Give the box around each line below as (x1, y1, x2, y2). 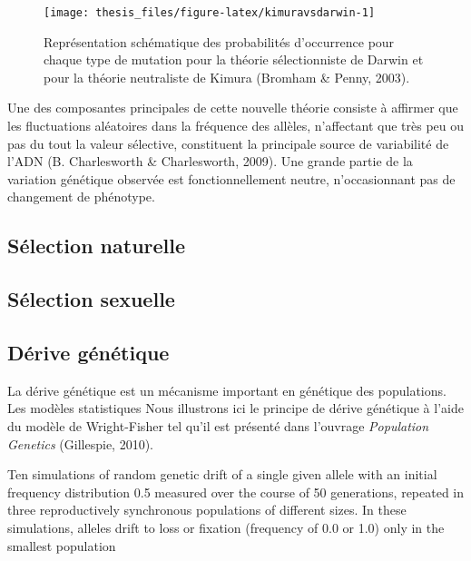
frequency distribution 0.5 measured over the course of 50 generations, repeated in (7, 482, 465, 501)
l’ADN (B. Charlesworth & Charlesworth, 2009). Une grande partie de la (7, 152, 413, 171)
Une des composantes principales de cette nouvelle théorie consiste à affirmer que (7, 98, 458, 117)
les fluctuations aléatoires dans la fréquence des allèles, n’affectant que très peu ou (7, 116, 465, 135)
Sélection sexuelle (7, 285, 175, 313)
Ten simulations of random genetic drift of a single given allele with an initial (7, 465, 437, 484)
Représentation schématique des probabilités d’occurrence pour (44, 32, 395, 51)
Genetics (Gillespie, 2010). (7, 434, 153, 453)
